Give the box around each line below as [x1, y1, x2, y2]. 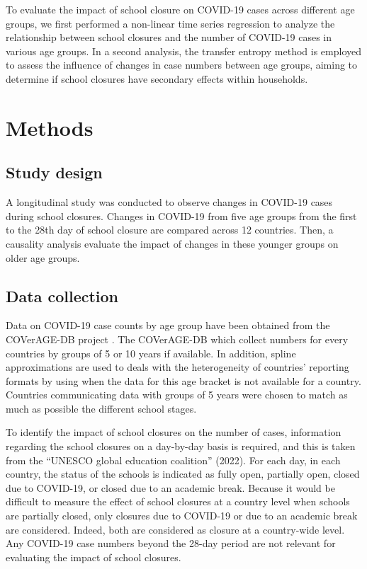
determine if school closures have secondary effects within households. [6, 71, 308, 86]
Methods [6, 113, 94, 142]
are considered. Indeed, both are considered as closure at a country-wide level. [6, 522, 345, 536]
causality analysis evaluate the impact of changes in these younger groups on [6, 236, 339, 251]
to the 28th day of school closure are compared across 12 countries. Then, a [6, 222, 334, 237]
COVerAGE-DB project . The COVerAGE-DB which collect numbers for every [6, 331, 349, 346]
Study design [6, 161, 103, 183]
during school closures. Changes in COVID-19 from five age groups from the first [6, 208, 357, 223]
